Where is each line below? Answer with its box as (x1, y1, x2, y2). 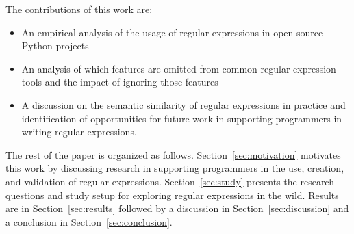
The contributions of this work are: (5, 2, 153, 16)
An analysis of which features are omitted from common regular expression (21, 61, 336, 75)
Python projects (21, 38, 89, 53)
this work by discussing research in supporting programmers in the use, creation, (5, 161, 344, 175)
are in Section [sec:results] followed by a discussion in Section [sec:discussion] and (5, 201, 349, 216)
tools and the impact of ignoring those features (21, 75, 218, 89)
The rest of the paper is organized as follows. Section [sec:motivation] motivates (5, 147, 341, 161)
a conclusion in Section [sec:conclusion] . (5, 214, 173, 229)
